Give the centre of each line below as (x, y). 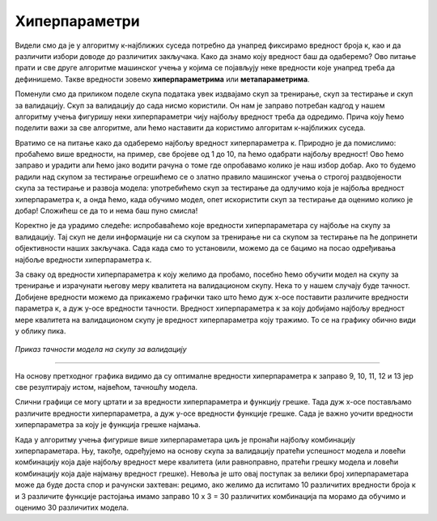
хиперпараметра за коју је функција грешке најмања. (108, 425)
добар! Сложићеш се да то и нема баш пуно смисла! (106, 211)
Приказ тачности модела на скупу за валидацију (101, 349)
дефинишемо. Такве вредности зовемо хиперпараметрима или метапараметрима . (163, 79)
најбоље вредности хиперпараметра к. (83, 260)
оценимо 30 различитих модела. (72, 507)
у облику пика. (40, 331)
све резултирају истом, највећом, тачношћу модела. (106, 388)
